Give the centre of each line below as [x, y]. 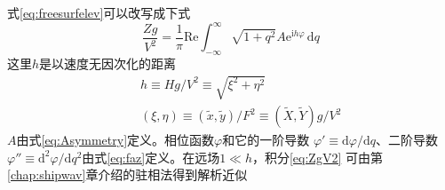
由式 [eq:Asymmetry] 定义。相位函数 [115, 140]
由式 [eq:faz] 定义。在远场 [151, 157]
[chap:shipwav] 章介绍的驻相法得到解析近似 [127, 174]
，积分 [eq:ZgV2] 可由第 [317, 157]
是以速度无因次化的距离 [108, 63]
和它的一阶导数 [266, 140]
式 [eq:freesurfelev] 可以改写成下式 [99, 12]
